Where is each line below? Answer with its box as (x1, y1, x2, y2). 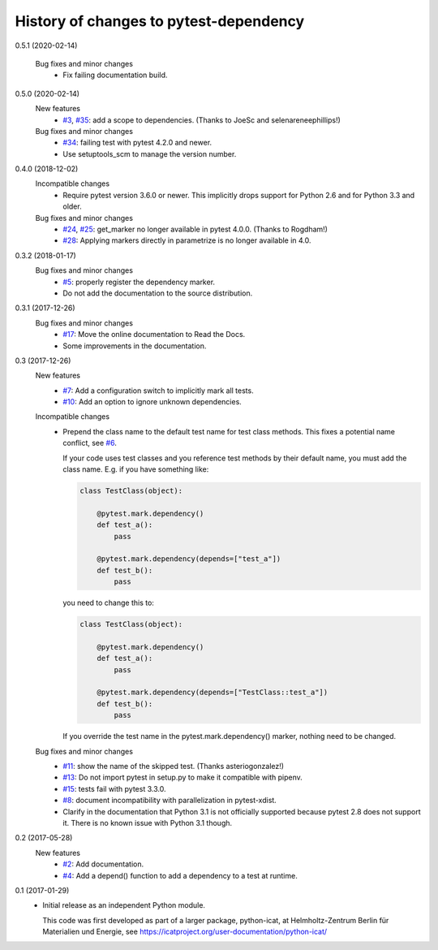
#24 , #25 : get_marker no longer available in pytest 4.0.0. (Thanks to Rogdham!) (62, 224, 328, 235)
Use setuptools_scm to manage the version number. (62, 149, 237, 158)
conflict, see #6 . (62, 438, 117, 448)
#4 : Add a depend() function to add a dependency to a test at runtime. (62, 870, 298, 880)
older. (62, 201, 82, 211)
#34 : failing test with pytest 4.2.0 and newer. (62, 138, 213, 148)
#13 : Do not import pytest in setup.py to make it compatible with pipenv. (62, 772, 303, 783)
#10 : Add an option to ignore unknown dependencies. (62, 397, 243, 407)
